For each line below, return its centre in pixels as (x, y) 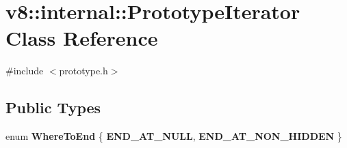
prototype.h (83, 71)
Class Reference (82, 38)
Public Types (53, 107)
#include (25, 71)
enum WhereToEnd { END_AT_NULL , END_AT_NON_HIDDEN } (174, 136)
